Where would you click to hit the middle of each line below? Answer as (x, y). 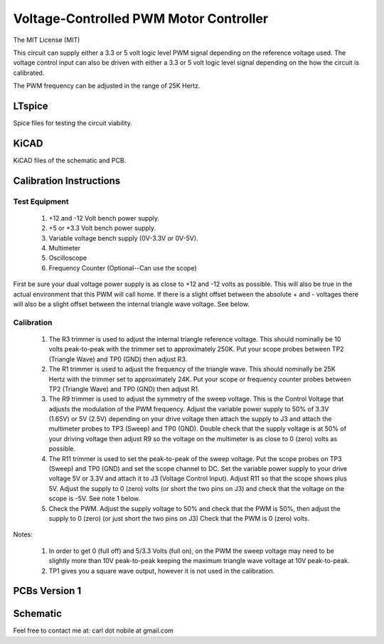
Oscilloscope (68, 258)
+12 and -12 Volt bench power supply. (104, 218)
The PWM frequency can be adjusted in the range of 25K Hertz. (107, 86)
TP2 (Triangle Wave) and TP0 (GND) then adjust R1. (124, 389)
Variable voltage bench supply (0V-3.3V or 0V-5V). (123, 238)
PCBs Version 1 (47, 591)
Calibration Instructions (67, 180)
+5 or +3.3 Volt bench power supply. (102, 228)
